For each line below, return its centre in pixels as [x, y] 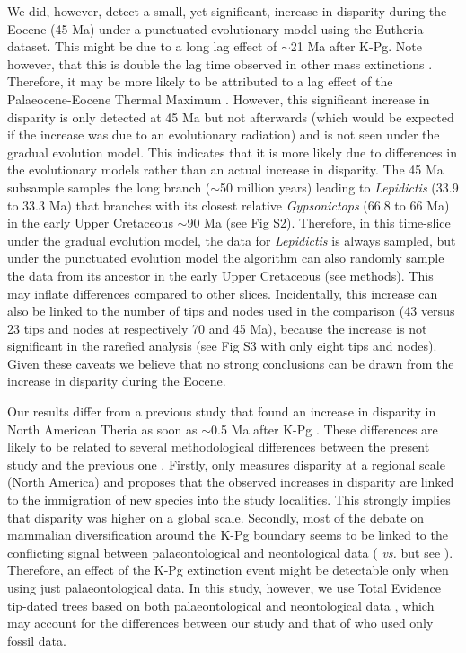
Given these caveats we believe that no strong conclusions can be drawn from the [231, 363]
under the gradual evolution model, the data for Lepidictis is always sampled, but [232, 240]
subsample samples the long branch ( [109, 187]
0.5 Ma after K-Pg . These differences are [325, 429]
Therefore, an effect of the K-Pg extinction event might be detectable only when [228, 570]
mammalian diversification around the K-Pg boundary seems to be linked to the [228, 535]
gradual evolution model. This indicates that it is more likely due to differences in [232, 152]
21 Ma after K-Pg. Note [356, 46]
